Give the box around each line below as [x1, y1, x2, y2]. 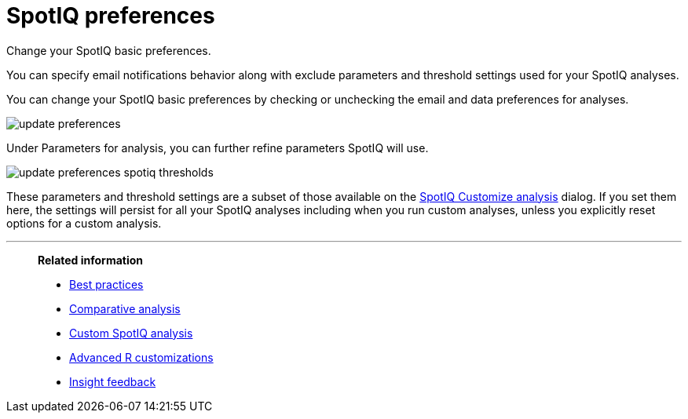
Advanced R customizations [69, 350, 214, 364]
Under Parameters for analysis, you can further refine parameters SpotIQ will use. [6, 140, 429, 155]
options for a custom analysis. [6, 216, 162, 230]
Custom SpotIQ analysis [69, 326, 193, 340]
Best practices [69, 277, 144, 291]
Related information [38, 253, 144, 267]
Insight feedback [69, 374, 156, 388]
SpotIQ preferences [6, 2, 215, 29]
